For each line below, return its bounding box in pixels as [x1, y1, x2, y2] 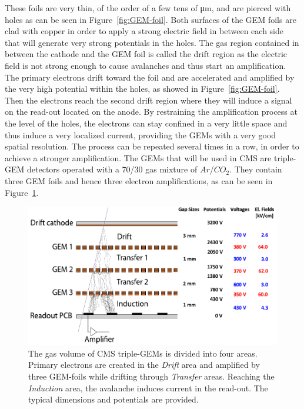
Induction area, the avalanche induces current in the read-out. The [28, 381, 268, 394]
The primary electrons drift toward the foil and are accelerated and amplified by [5, 71, 295, 83]
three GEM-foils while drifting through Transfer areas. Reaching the [28, 370, 275, 382]
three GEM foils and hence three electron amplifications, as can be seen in [5, 174, 273, 187]
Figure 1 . [5, 186, 39, 198]
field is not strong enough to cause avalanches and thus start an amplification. [5, 59, 286, 71]
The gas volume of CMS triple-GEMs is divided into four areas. [28, 347, 258, 359]
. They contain [229, 163, 282, 175]
